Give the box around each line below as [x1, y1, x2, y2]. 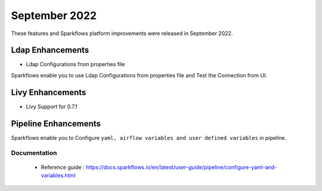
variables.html [41, 172, 76, 179]
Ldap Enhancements [11, 45, 89, 55]
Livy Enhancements [11, 87, 86, 98]
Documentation [11, 149, 57, 157]
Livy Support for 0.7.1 [26, 103, 78, 110]
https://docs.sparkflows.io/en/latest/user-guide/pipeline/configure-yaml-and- [85, 164, 277, 171]
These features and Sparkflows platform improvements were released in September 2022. [11, 30, 233, 37]
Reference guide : [41, 164, 85, 171]
